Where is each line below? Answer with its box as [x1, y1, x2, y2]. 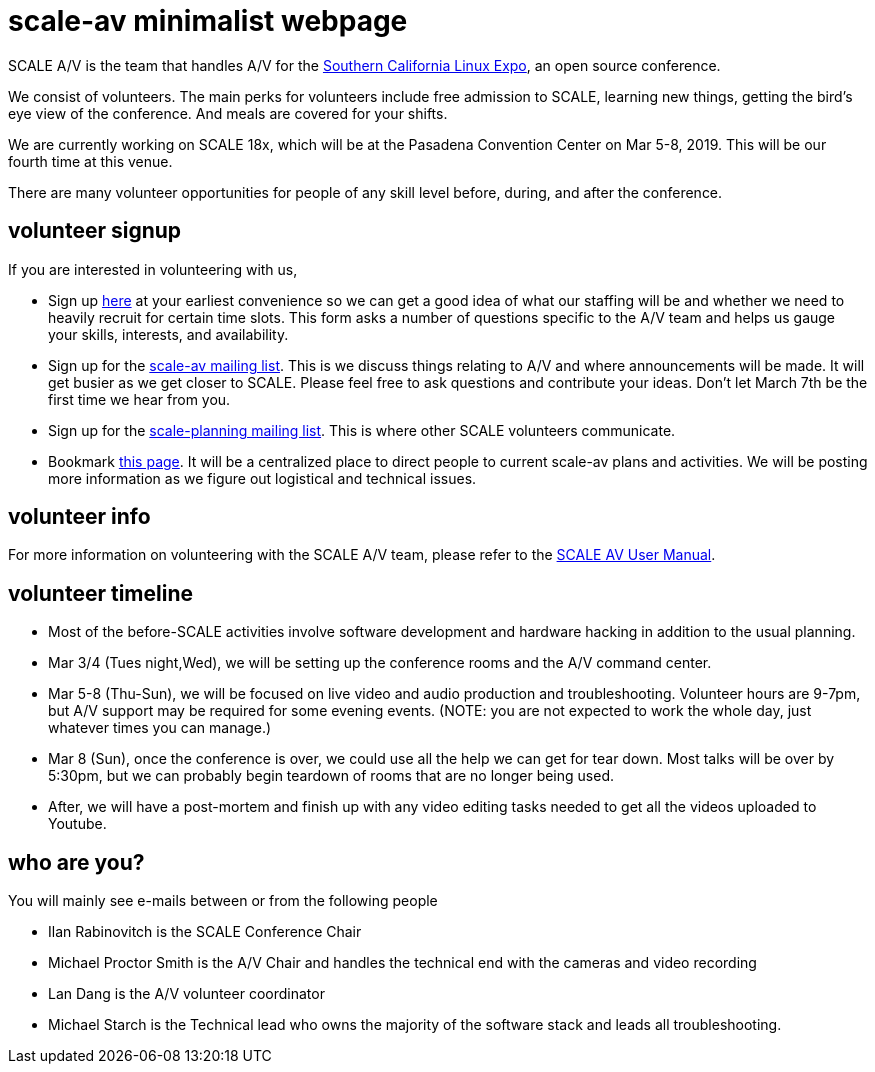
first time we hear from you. [48, 390, 231, 408]
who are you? [8, 849, 145, 875]
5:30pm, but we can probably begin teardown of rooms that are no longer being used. [48, 767, 614, 785]
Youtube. [48, 815, 107, 833]
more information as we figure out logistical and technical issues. [48, 469, 477, 487]
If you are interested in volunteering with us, [8, 260, 298, 278]
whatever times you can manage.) [48, 719, 272, 737]
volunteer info [8, 504, 151, 530]
